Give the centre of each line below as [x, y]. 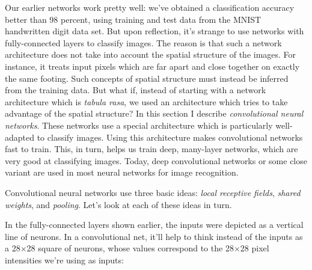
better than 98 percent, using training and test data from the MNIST [133, 19]
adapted [20, 137]
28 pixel [255, 248]
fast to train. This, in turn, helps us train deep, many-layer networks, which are [151, 149]
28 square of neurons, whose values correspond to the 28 [130, 248]
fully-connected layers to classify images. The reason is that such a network [143, 42]
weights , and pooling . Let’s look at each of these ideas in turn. [118, 204]
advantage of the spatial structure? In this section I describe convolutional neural [154, 113]
